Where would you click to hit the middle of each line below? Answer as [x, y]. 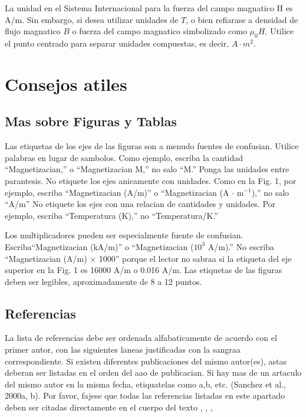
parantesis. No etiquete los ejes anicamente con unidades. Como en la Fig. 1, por [151, 180]
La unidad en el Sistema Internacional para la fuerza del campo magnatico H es [149, 8]
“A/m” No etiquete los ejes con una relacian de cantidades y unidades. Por [140, 204]
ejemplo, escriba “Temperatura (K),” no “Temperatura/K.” [111, 215]
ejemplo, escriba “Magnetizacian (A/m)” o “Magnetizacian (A [117, 192]
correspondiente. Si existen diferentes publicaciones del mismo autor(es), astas [146, 361]
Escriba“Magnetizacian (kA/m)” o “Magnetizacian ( [99, 246]
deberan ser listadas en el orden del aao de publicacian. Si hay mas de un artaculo [153, 372]
